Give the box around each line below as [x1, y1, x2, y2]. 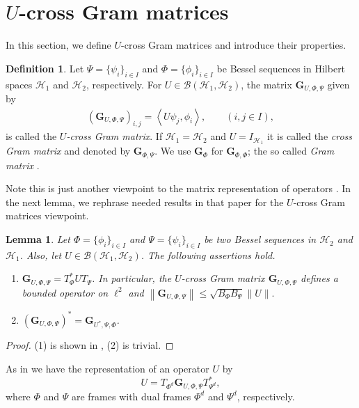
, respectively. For [86, 77, 162, 91]
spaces [6, 77, 33, 91]
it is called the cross [266, 129, 353, 143]
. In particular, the [91, 271, 172, 285]
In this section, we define [6, 38, 111, 52]
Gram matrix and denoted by [6, 143, 131, 158]
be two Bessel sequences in [204, 232, 317, 246]
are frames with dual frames [71, 389, 191, 403]
